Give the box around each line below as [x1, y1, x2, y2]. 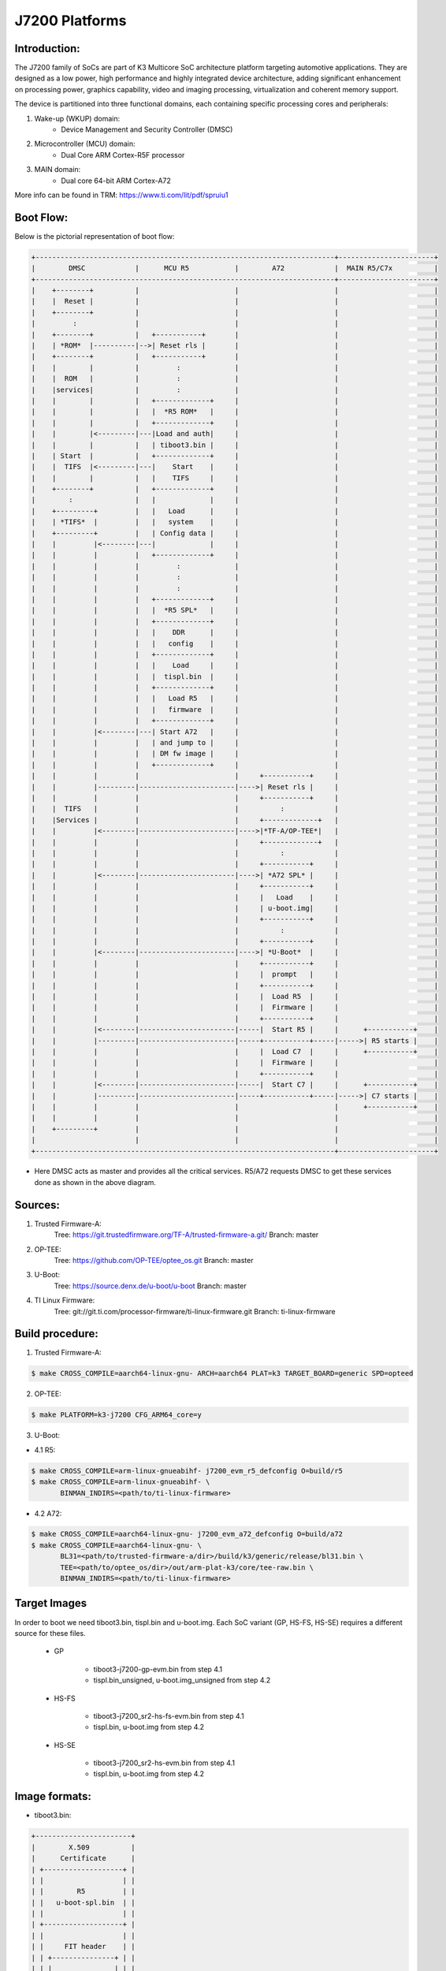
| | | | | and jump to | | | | [31, 738, 439, 747]
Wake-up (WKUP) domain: [34, 114, 121, 123]
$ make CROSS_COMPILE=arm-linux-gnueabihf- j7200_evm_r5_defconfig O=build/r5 [31, 1466, 343, 1475]
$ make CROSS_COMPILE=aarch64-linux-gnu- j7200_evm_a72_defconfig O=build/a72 [31, 1529, 343, 1539]
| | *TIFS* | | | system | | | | [31, 517, 439, 527]
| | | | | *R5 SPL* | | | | [31, 605, 439, 615]
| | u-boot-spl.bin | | [31, 1898, 136, 1907]
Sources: [14, 1198, 61, 1212]
